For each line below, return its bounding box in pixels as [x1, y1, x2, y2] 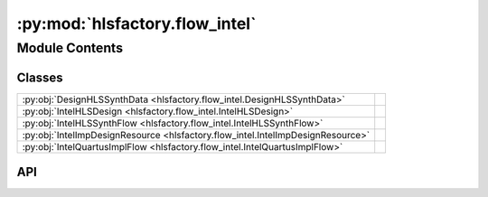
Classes [16, 70, 63, 85]
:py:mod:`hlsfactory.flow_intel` [16, 14, 257, 33]
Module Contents [16, 40, 124, 56]
